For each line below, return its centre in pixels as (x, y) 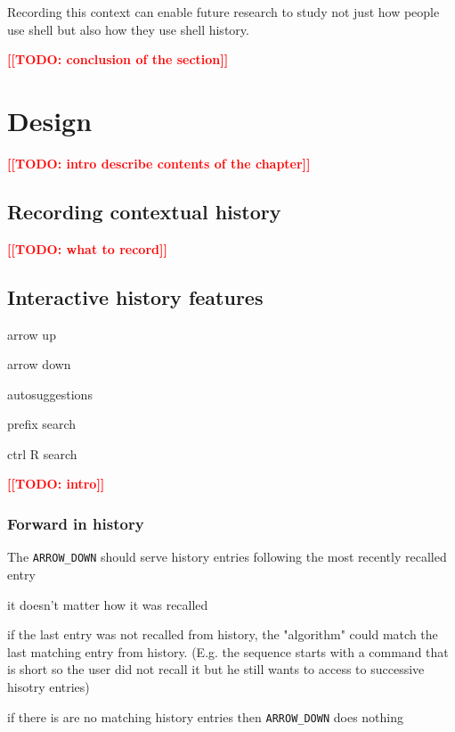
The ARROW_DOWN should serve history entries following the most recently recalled (227, 557)
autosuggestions (50, 394)
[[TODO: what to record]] (87, 248)
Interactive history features (135, 296)
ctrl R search (42, 453)
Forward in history (76, 523)
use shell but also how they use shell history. (128, 29)
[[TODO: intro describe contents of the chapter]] (159, 163)
